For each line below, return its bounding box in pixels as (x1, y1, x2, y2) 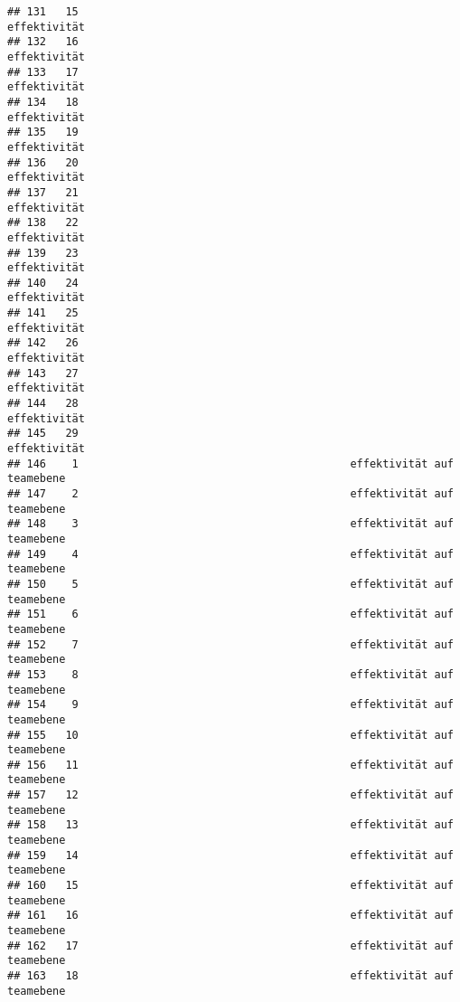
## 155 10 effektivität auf (7, 728, 454, 742)
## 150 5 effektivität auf (7, 577, 454, 591)
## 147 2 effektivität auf (7, 487, 454, 500)
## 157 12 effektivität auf (7, 789, 454, 802)
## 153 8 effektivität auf (7, 667, 454, 681)
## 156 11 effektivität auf (7, 758, 454, 771)
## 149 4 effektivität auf (7, 547, 454, 561)
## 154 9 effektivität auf (7, 698, 454, 712)
